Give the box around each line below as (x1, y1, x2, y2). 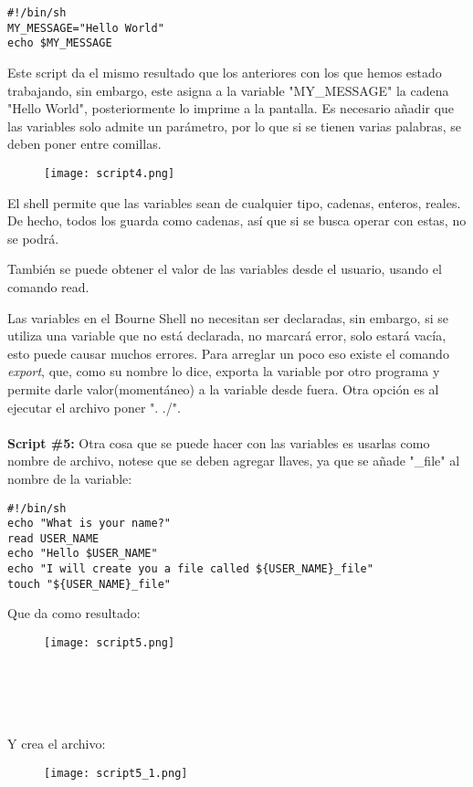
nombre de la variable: (7, 468, 132, 488)
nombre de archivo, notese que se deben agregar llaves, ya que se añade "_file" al (7, 451, 460, 470)
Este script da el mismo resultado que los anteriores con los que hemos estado (7, 62, 442, 81)
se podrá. (7, 228, 59, 247)
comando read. (7, 277, 89, 296)
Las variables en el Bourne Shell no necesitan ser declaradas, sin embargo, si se (7, 308, 448, 327)
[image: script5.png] (44, 636, 175, 650)
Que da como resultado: (7, 603, 141, 623)
